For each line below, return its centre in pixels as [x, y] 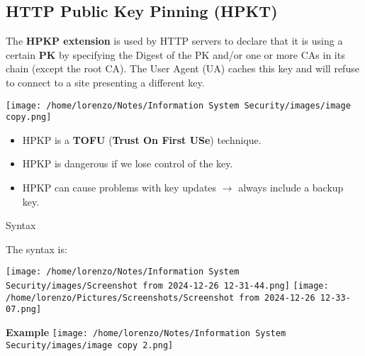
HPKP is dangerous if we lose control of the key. [128, 163]
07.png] [24, 310]
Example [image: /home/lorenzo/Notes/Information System [146, 332]
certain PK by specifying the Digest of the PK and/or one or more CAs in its [175, 54]
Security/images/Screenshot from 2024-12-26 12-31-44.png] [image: [167, 286]
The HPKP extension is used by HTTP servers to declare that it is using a [174, 41]
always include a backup [291, 188]
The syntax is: [36, 249]
